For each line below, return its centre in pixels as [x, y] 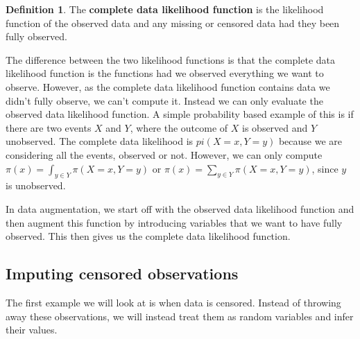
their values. [32, 330]
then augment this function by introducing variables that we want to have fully [174, 222]
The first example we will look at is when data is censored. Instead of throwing [173, 302]
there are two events [49, 127]
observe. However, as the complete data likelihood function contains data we [168, 86]
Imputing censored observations [122, 273]
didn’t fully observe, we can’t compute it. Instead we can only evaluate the [164, 100]
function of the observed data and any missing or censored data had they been [173, 23]
